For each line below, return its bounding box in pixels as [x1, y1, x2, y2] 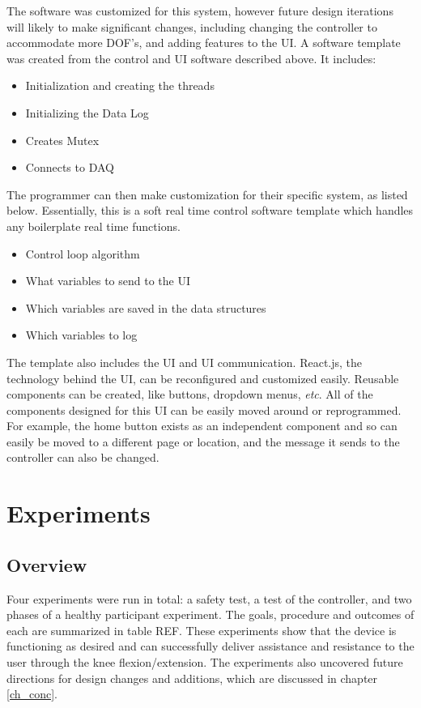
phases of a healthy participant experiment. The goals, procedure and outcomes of [6, 606, 415, 623]
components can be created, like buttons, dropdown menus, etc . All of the [6, 386, 373, 403]
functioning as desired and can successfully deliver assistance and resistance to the [6, 638, 415, 655]
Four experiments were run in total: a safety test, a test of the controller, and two [6, 590, 412, 607]
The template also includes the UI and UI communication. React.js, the [6, 353, 363, 370]
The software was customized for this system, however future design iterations [6, 2, 393, 19]
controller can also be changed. [6, 449, 159, 466]
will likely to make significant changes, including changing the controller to [6, 18, 377, 35]
